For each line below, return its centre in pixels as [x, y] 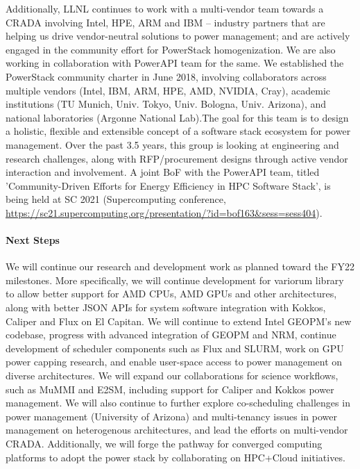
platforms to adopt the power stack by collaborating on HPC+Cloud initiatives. [175, 457]
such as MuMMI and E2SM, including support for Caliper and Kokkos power [170, 389]
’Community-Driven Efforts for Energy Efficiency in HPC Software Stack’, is [168, 185]
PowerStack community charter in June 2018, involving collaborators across [166, 76]
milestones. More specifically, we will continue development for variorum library [175, 280]
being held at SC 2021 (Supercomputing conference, [116, 199]
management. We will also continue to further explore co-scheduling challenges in [178, 403]
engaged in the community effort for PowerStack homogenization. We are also [171, 49]
